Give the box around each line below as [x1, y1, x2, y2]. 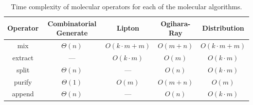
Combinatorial [47, 18, 97, 28]
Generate [56, 28, 88, 38]
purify [14, 76, 32, 87]
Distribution [202, 23, 244, 33]
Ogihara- [161, 18, 191, 28]
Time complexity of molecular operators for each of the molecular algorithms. [11, 1, 242, 11]
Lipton [116, 23, 140, 33]
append [12, 88, 34, 99]
